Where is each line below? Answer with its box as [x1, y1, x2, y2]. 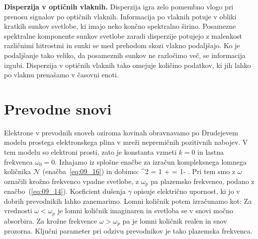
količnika [4, 166, 31, 177]
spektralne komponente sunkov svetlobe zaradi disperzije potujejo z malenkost [4, 30, 242, 41]
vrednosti [4, 205, 32, 216]
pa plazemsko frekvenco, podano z [150, 176, 255, 186]
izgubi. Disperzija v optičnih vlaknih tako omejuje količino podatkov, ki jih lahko [4, 60, 251, 70]
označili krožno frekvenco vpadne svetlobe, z [4, 176, 139, 186]
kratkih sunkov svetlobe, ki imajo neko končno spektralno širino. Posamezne [4, 21, 236, 31]
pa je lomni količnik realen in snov [122, 215, 227, 226]
